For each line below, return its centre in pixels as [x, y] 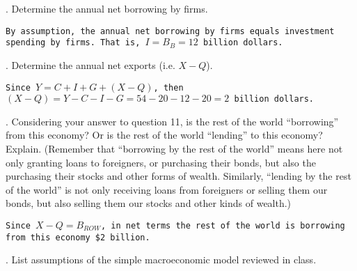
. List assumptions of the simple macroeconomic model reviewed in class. [161, 260]
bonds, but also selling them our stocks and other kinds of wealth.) [149, 203]
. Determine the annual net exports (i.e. [90, 64]
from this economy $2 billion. [78, 237]
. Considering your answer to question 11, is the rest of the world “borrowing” [172, 121]
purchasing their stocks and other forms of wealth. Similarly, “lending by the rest [178, 176]
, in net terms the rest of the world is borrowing [223, 225]
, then [168, 87]
